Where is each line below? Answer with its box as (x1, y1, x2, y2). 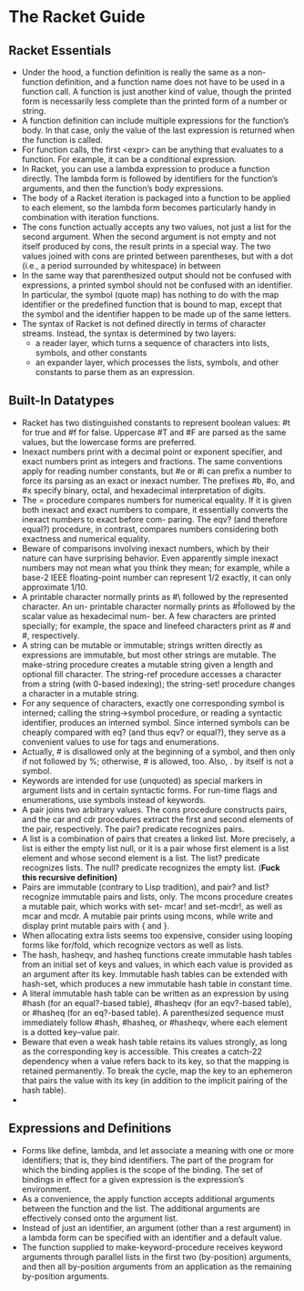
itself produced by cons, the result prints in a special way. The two (21, 241, 271, 251)
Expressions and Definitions (8, 1121, 172, 1136)
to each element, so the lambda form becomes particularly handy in (21, 202, 277, 213)
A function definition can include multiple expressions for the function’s (21, 116, 289, 126)
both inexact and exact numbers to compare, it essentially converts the (21, 503, 289, 515)
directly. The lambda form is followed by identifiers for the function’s (21, 173, 279, 184)
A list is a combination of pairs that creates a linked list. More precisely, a (21, 833, 296, 844)
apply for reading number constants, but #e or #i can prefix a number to (21, 465, 292, 476)
